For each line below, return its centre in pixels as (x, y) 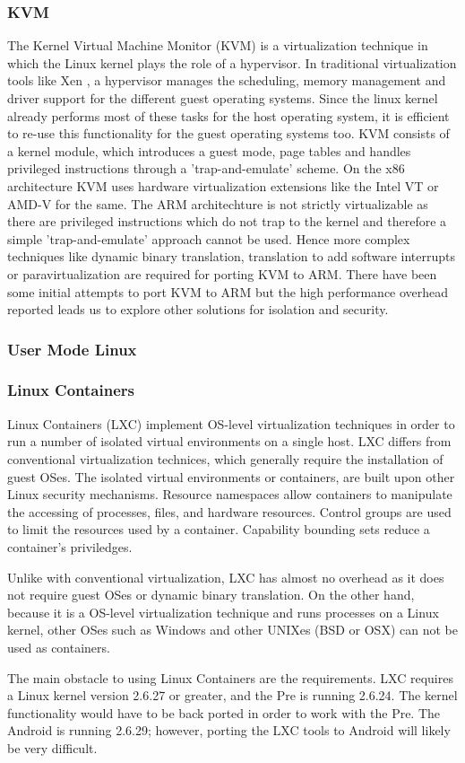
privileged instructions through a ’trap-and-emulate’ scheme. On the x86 (206, 168)
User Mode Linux (72, 349)
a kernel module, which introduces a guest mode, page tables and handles (209, 150)
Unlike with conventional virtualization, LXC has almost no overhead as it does (226, 577)
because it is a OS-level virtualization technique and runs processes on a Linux (223, 612)
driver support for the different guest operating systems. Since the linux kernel (223, 98)
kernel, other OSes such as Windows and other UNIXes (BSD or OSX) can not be (232, 630)
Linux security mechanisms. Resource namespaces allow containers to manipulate (230, 494)
